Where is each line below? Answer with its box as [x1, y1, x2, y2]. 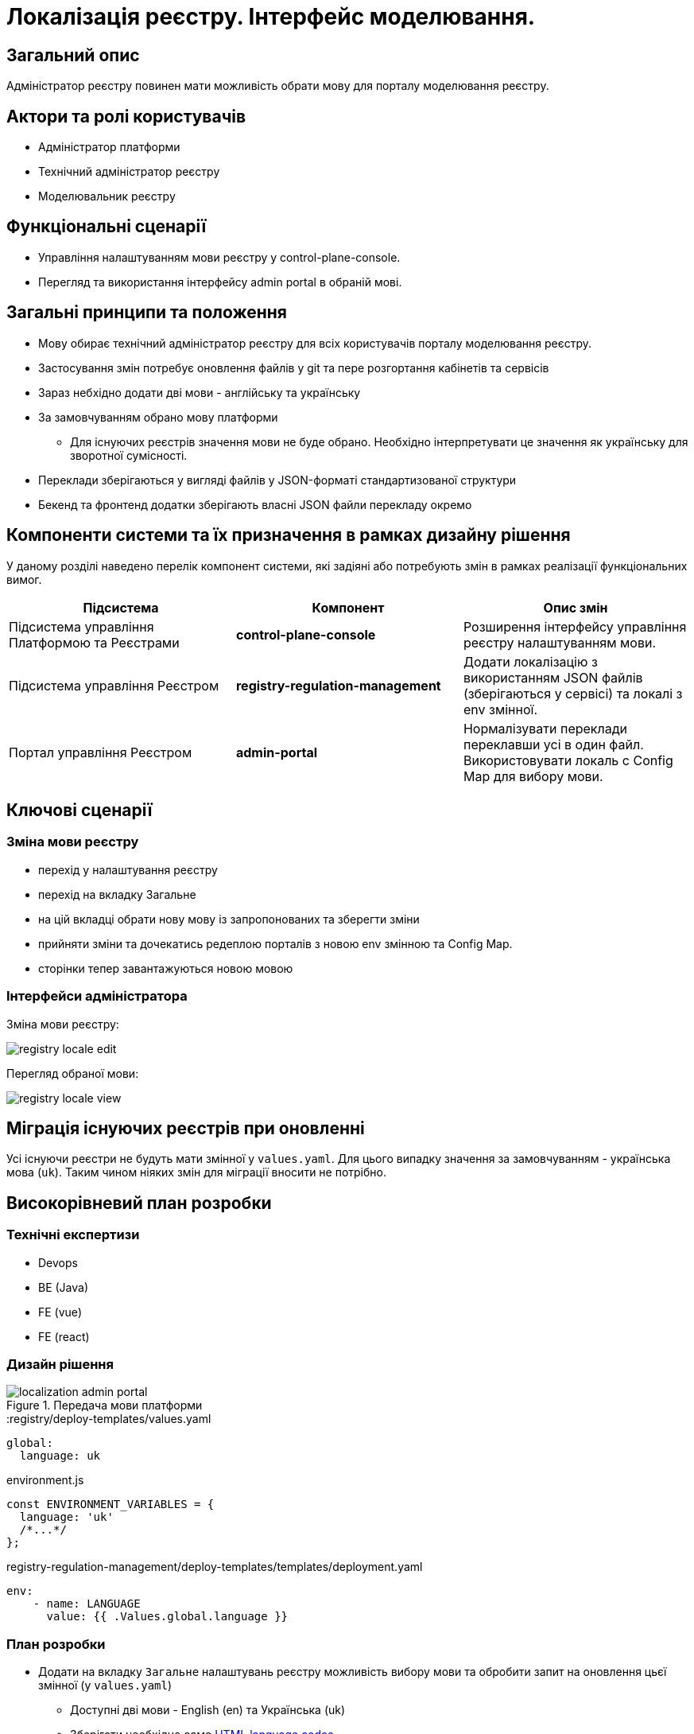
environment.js [6, 1473, 84, 1487]
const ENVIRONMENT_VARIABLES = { [6, 1498, 215, 1511]
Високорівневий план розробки [6, 1192, 272, 1213]
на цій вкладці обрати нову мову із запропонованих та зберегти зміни [38, 912, 420, 926]
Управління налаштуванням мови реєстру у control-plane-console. [38, 250, 401, 264]
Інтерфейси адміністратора [6, 988, 188, 1005]
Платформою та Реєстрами [9, 634, 180, 651]
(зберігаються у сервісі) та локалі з [463, 685, 683, 702]
